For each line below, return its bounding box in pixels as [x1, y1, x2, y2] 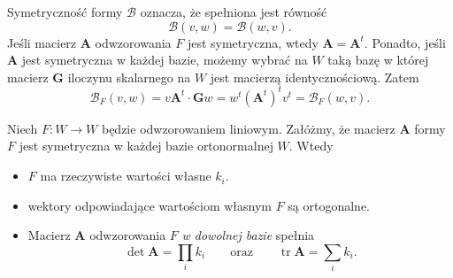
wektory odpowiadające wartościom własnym [27, 196, 272, 214]
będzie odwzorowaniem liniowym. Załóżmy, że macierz [101, 119, 395, 137]
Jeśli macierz [7, 33, 77, 51]
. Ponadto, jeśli [364, 33, 446, 51]
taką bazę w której [327, 50, 429, 69]
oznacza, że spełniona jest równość [140, 3, 327, 20]
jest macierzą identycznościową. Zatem [210, 67, 419, 86]
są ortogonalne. [288, 196, 371, 214]
